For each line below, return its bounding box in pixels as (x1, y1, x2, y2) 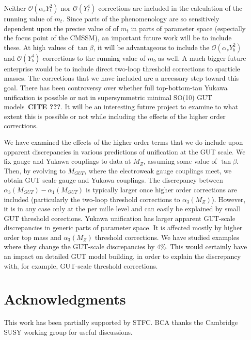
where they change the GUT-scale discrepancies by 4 (4, 241, 160, 252)
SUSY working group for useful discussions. (4, 326, 133, 337)
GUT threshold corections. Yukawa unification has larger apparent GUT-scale (4, 213, 235, 223)
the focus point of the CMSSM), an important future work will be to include (4, 33, 232, 43)
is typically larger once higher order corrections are (86, 184, 237, 194)
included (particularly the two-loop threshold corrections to (4, 194, 180, 204)
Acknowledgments (4, 289, 126, 309)
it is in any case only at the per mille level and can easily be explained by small (4, 204, 240, 214)
